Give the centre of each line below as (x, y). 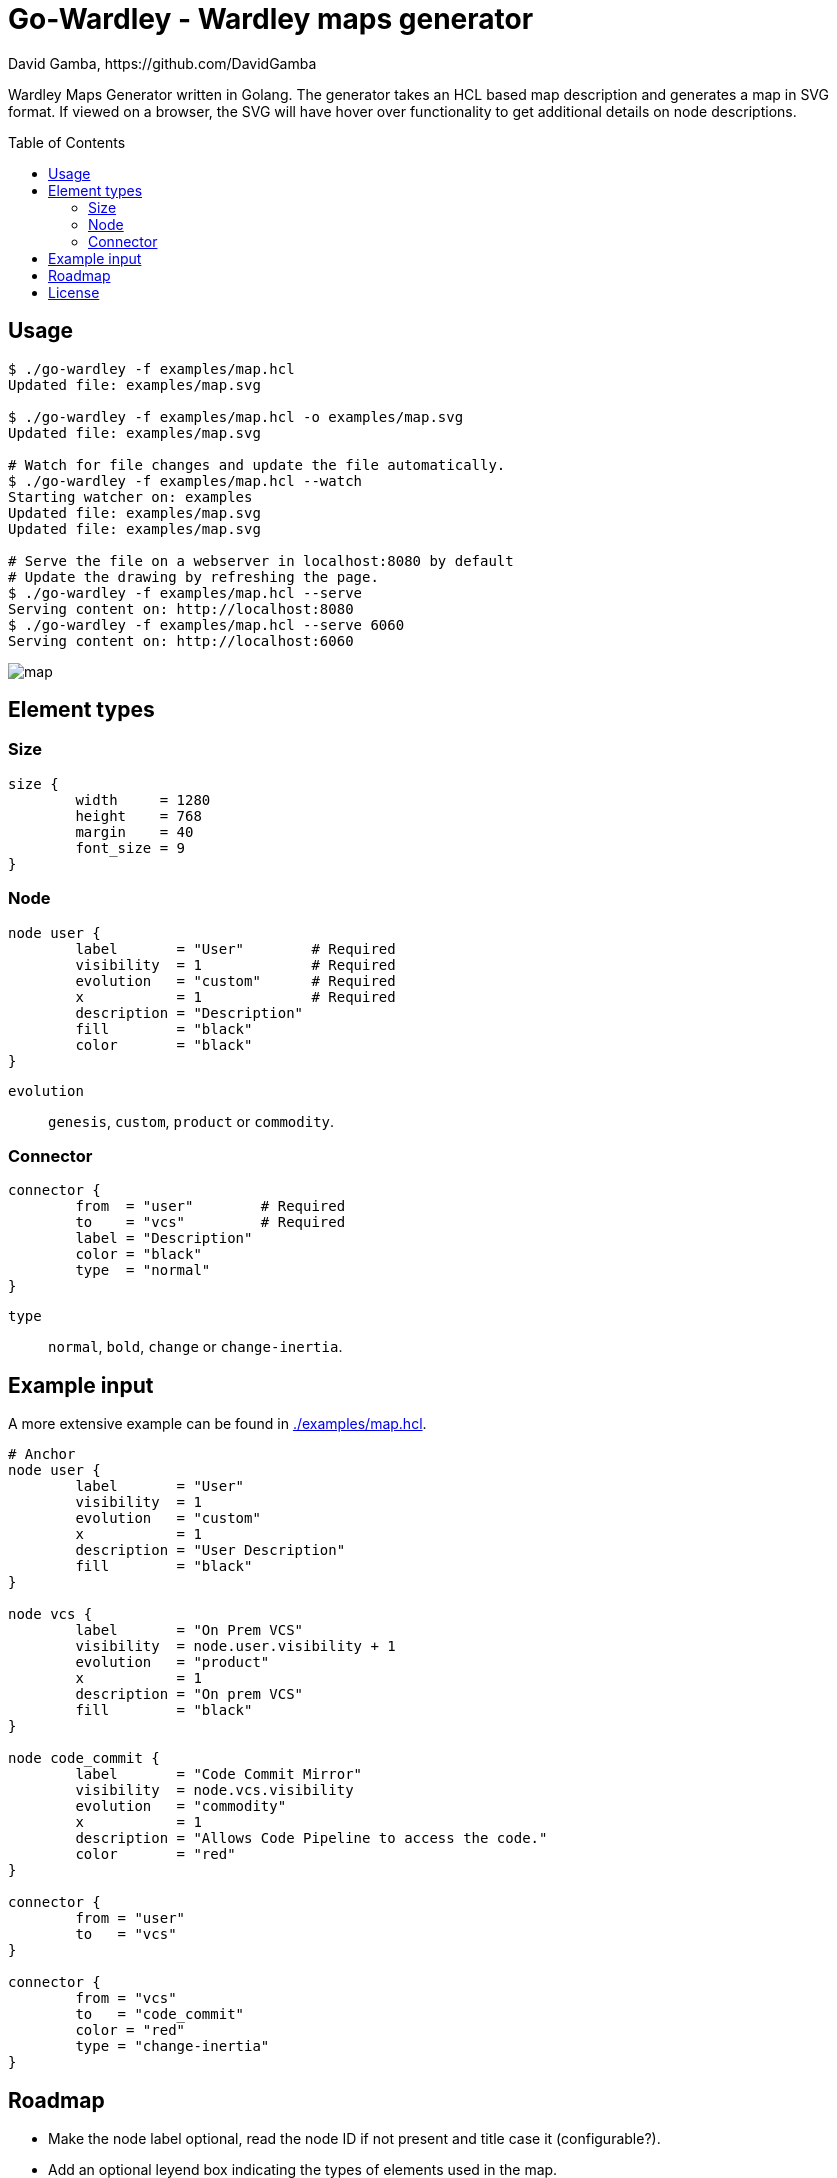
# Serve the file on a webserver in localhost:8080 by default (261, 560)
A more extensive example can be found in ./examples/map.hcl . (217, 1424)
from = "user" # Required (210, 1206)
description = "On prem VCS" (189, 1694)
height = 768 (138, 815)
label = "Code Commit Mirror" (219, 1774)
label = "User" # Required (235, 948)
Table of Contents (67, 142)
